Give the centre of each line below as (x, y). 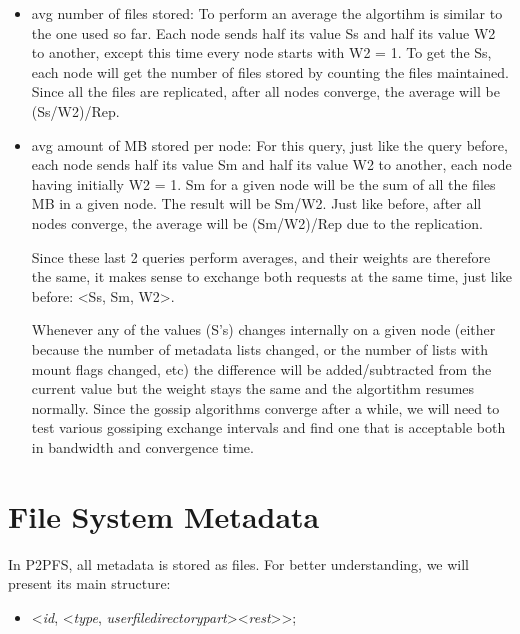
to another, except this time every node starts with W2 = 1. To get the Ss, (261, 52)
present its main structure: (89, 583)
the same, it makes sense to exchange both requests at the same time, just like (271, 276)
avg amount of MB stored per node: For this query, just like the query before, (269, 144)
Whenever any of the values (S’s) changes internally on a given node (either (263, 329)
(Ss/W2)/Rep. (75, 110)
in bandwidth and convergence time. (142, 446)
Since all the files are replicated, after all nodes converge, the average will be (265, 91)
